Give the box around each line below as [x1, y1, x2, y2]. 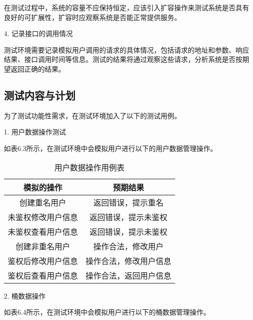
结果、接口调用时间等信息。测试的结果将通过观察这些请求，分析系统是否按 [4, 54, 242, 64]
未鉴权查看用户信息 [8, 226, 78, 237]
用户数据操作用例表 [54, 161, 125, 173]
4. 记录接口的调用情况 [4, 28, 73, 38]
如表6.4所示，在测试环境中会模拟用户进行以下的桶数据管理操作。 [4, 307, 210, 317]
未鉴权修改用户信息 [8, 211, 78, 223]
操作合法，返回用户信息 [86, 269, 172, 281]
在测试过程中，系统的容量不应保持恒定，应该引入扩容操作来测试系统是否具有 [4, 2, 249, 12]
